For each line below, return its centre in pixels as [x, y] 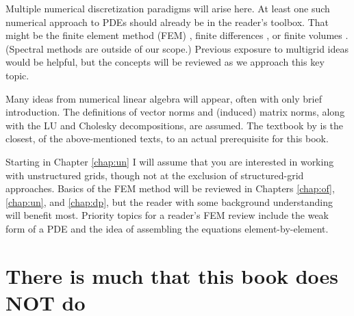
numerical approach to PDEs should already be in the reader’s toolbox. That [167, 22]
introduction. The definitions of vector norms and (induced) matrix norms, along [175, 112]
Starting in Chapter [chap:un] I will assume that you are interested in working [170, 161]
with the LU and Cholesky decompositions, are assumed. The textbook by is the [175, 125]
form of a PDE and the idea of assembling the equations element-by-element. [167, 228]
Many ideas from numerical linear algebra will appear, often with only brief [164, 98]
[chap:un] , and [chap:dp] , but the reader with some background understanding [169, 201]
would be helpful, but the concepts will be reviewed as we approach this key [165, 62]
